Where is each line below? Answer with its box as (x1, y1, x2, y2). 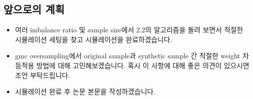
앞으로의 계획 (3, 1, 64, 17)
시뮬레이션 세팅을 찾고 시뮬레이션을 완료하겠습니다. (15, 34, 172, 44)
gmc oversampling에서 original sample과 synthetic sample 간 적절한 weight (15, 50, 241, 61)
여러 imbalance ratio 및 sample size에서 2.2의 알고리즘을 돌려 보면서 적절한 (15, 25, 243, 35)
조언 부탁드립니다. (15, 70, 70, 80)
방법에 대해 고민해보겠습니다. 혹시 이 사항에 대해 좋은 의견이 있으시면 (36, 60, 250, 70)
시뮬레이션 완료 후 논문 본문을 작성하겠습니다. (15, 86, 156, 97)
